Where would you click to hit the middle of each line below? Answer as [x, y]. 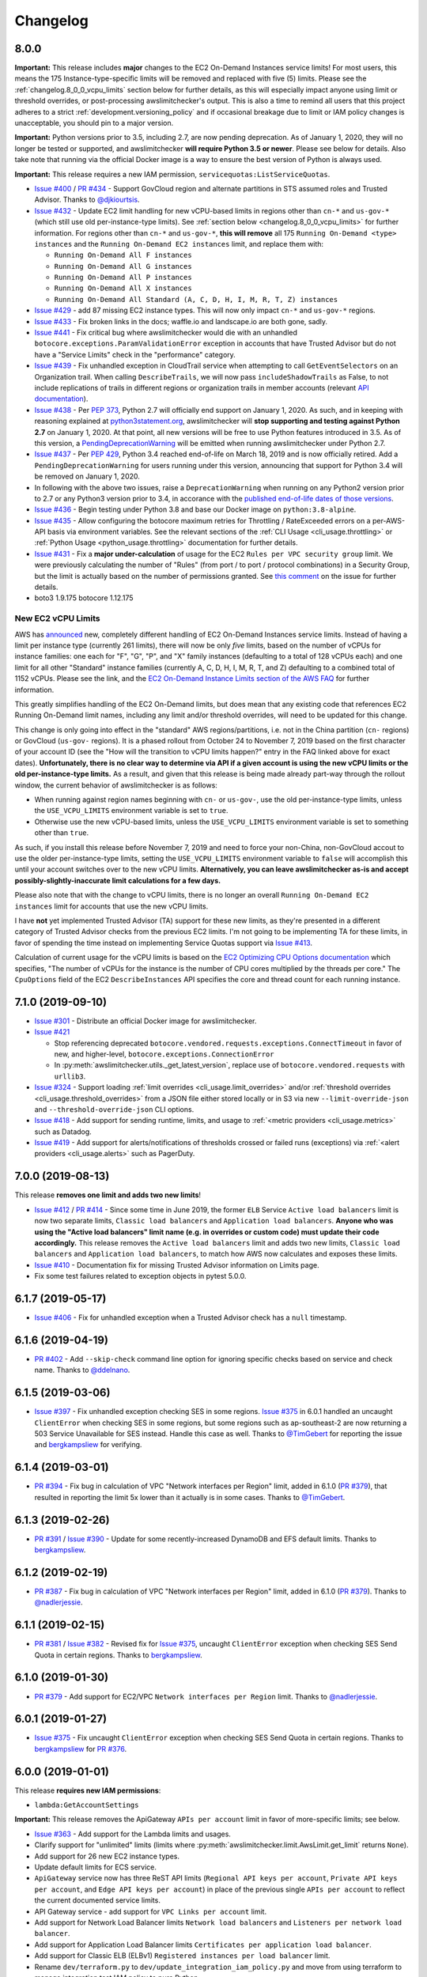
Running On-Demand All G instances [123, 266]
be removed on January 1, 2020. [87, 476]
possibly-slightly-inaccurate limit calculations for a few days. [118, 880]
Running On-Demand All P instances [123, 278]
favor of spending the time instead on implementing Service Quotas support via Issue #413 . [163, 943]
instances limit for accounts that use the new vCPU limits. [111, 906]
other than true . [62, 833]
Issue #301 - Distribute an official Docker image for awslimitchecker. [145, 1021]
